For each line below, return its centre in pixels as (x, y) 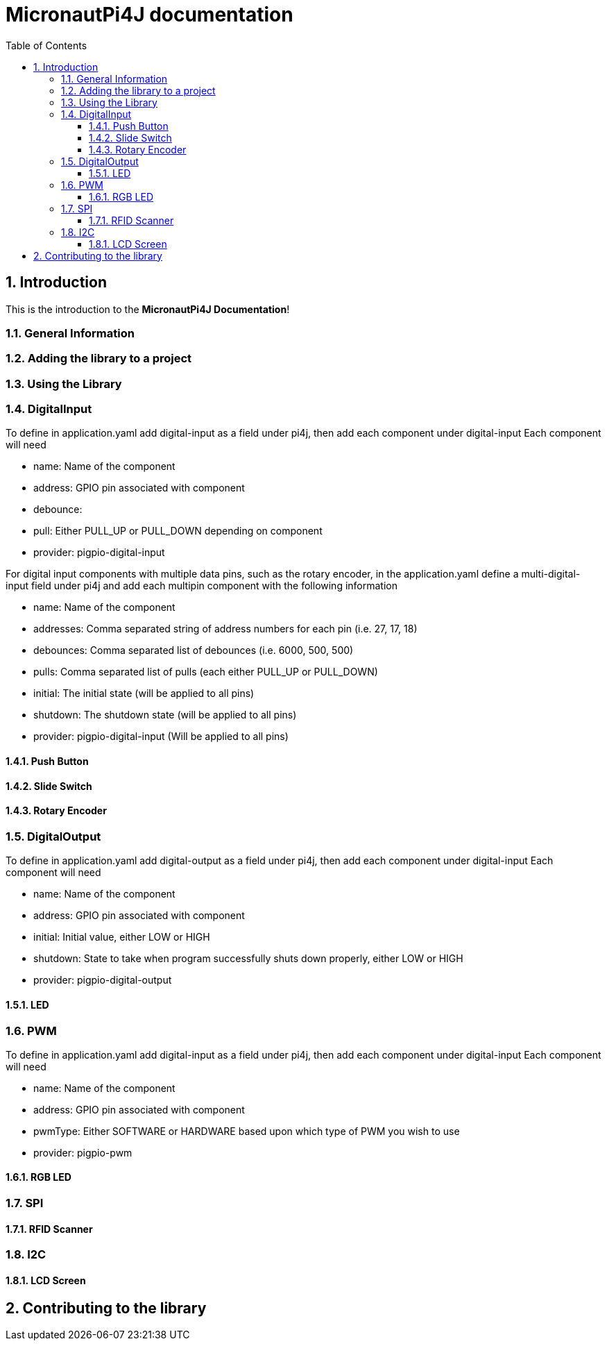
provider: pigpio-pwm (83, 1152)
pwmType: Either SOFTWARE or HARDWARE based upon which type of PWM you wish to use (247, 1131)
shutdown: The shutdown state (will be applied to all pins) (165, 715)
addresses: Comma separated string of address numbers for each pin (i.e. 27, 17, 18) (225, 629)
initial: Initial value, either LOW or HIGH (122, 937)
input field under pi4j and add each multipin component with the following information (202, 586)
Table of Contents (46, 45)
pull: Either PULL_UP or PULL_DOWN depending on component (178, 531)
